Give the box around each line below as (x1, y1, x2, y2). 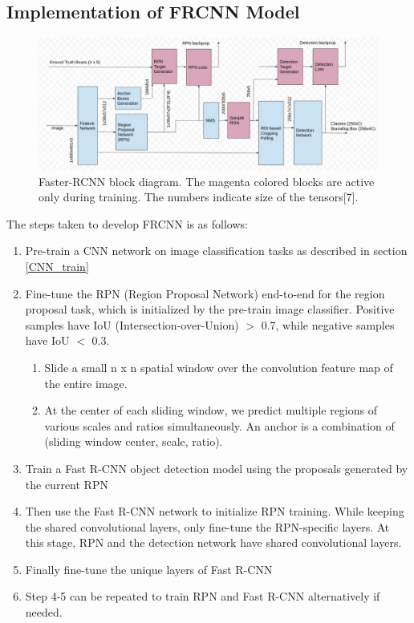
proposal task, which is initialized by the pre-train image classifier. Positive (25, 301, 395, 318)
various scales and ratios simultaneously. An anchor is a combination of (44, 417, 395, 434)
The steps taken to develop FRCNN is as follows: (6, 215, 248, 232)
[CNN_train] (25, 257, 89, 274)
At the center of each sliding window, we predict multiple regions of (44, 402, 378, 419)
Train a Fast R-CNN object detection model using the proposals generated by (25, 459, 408, 476)
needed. (25, 604, 63, 621)
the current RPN (25, 475, 108, 492)
